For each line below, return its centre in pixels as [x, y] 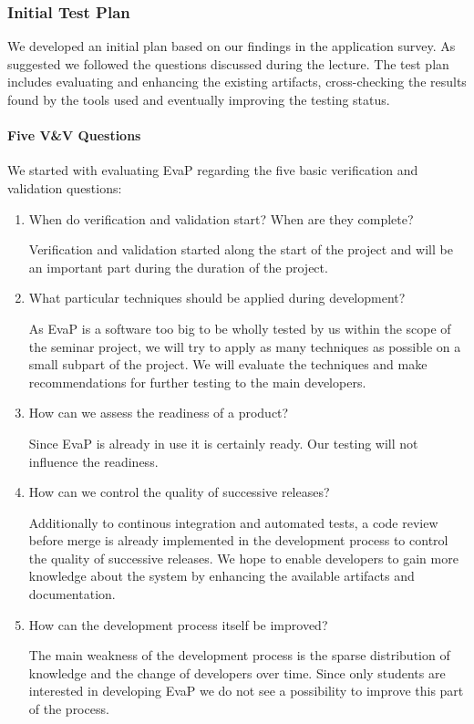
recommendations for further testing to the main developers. [197, 382]
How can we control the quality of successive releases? [179, 492]
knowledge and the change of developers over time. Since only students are [237, 672]
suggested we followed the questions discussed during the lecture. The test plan [228, 63]
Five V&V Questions [74, 135]
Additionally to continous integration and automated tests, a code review [233, 522]
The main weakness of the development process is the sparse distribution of [239, 655]
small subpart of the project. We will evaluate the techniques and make [228, 364]
